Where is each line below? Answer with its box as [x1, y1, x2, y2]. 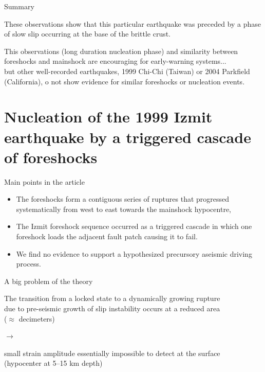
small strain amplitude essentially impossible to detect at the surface [4, 347, 220, 358]
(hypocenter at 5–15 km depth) [4, 358, 103, 368]
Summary [4, 1, 34, 11]
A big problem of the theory [4, 275, 93, 286]
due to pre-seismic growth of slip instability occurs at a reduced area [4, 303, 220, 313]
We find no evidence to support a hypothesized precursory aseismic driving [16, 248, 252, 259]
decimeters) [18, 313, 55, 324]
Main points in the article [4, 176, 85, 187]
